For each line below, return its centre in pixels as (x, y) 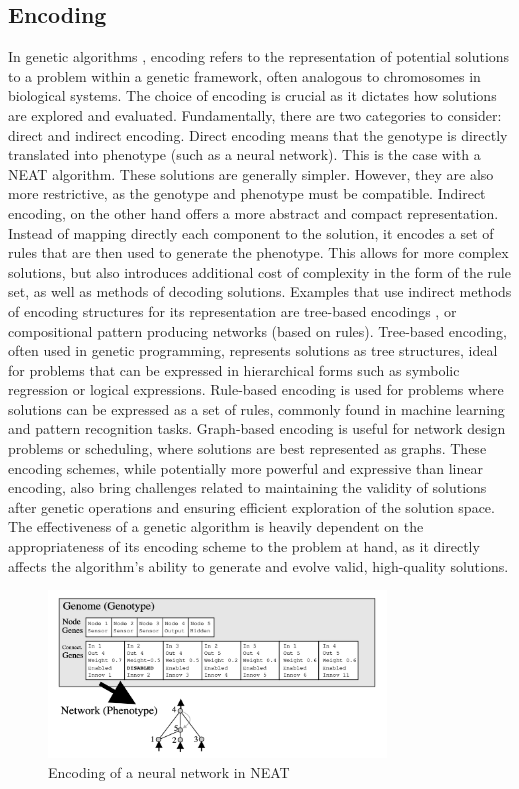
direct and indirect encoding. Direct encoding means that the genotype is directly (258, 134)
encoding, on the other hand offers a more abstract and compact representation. (253, 212)
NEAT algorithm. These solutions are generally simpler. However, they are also (251, 173)
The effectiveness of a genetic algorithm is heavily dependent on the (216, 526)
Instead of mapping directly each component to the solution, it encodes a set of (251, 232)
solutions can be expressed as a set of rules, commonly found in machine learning (256, 408)
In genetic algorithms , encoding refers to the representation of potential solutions (259, 56)
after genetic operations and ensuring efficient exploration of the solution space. (251, 506)
